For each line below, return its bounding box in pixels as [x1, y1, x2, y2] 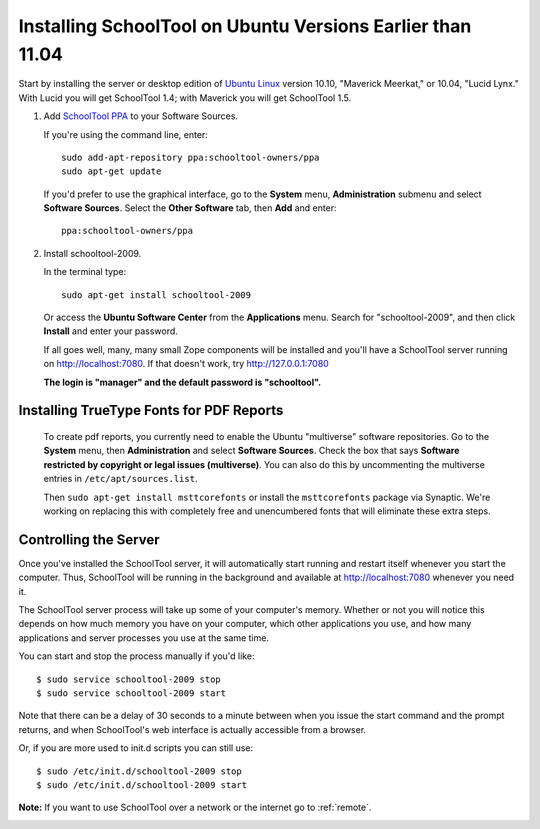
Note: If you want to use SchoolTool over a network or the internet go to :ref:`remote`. [18, 801, 372, 814]
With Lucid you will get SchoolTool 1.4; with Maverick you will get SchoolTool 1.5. [18, 91, 352, 104]
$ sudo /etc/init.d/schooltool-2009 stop [36, 765, 242, 777]
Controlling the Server [18, 531, 160, 548]
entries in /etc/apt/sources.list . [43, 473, 198, 485]
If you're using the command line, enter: [43, 128, 209, 140]
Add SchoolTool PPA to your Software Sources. [43, 110, 239, 122]
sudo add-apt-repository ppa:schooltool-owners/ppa [61, 151, 320, 163]
